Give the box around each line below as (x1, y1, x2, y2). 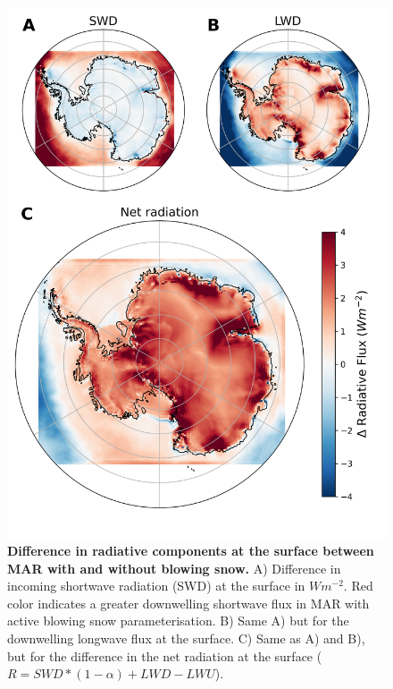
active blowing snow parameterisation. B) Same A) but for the (7, 611, 349, 630)
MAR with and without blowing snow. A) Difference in (7, 558, 341, 577)
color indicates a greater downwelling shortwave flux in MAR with (7, 593, 370, 612)
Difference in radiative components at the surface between (7, 540, 374, 559)
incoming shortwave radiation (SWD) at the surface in (7, 576, 305, 595)
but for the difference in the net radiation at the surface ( (7, 646, 322, 665)
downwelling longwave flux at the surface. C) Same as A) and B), (7, 628, 365, 647)
